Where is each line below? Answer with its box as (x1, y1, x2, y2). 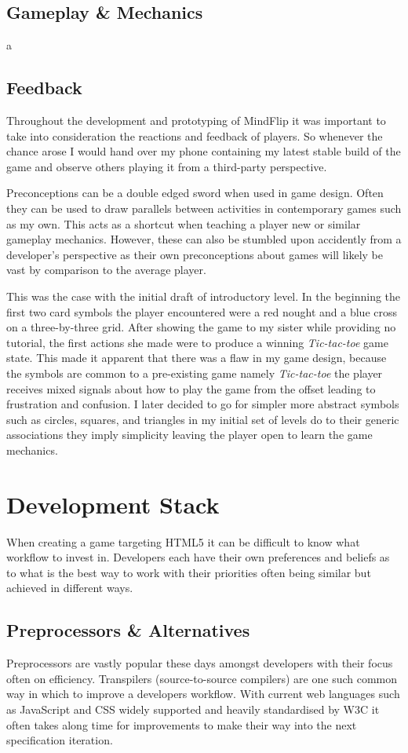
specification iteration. (6, 732, 113, 748)
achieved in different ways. (6, 579, 133, 596)
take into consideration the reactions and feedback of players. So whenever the (6, 127, 383, 144)
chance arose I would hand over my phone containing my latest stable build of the (6, 143, 401, 159)
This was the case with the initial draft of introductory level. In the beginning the (6, 287, 401, 304)
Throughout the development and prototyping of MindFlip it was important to (6, 112, 386, 128)
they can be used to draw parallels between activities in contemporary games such (6, 199, 402, 216)
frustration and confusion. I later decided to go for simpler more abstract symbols (6, 396, 399, 412)
